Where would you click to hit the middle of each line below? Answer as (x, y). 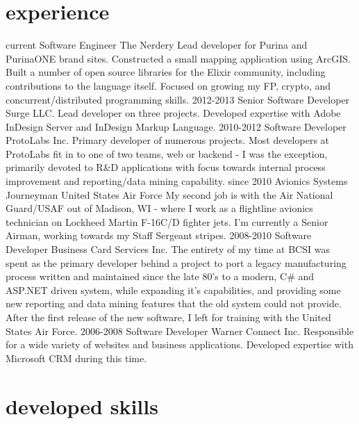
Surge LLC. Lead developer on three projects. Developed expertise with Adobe (173, 113)
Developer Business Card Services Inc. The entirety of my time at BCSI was (168, 249)
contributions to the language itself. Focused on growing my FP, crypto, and (168, 85)
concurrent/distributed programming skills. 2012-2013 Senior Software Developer (178, 99)
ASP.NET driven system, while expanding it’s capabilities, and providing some (173, 290)
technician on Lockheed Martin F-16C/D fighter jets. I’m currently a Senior (167, 221)
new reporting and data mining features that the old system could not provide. (174, 303)
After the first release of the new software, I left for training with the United (168, 317)
